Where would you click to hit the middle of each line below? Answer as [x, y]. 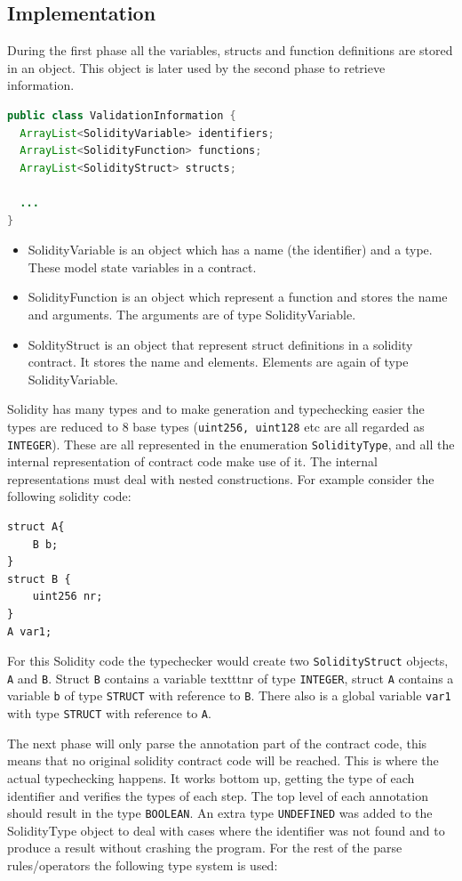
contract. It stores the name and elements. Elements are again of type [218, 362]
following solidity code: [69, 496]
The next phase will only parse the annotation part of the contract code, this [217, 743]
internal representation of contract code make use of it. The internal [192, 461]
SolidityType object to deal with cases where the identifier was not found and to [226, 830]
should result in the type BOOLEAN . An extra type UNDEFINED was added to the [220, 813]
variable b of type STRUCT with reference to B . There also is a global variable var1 [229, 695]
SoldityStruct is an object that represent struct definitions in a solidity [220, 344]
